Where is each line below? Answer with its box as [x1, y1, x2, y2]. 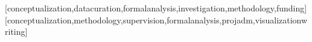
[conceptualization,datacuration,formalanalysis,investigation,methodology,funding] [5, 2, 307, 14]
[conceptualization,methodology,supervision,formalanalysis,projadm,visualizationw [5, 13, 308, 26]
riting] [5, 25, 28, 38]
